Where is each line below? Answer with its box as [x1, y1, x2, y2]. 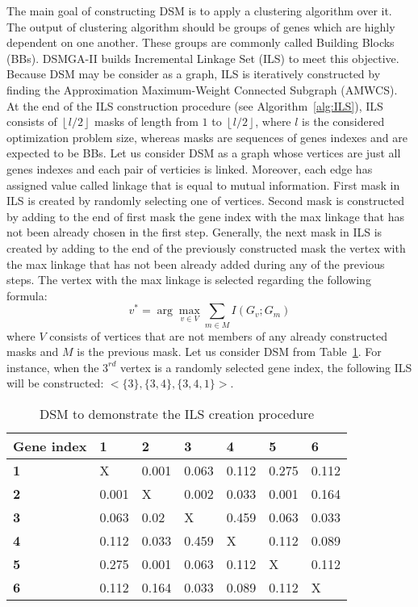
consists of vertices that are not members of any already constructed [49, 327, 387, 344]
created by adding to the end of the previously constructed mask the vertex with [6, 239, 406, 256]
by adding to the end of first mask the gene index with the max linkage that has [6, 207, 404, 224]
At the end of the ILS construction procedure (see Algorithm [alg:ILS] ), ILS [6, 97, 383, 114]
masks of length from [94, 113, 199, 130]
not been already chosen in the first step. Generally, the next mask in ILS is [6, 224, 382, 241]
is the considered [302, 113, 385, 130]
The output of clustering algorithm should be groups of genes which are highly [6, 18, 395, 35]
